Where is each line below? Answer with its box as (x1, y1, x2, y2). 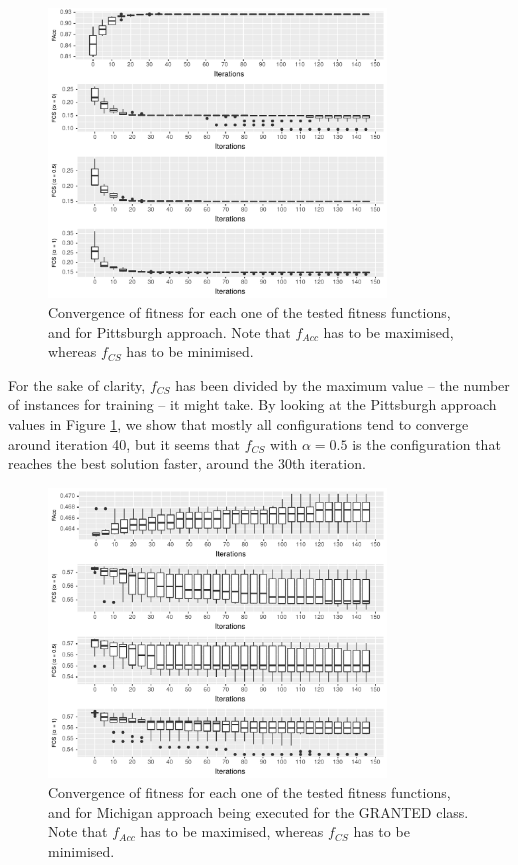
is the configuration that (352, 433, 501, 454)
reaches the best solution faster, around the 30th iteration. (8, 453, 366, 474)
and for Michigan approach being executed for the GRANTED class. (48, 801, 469, 822)
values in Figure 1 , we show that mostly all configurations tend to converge (8, 414, 469, 435)
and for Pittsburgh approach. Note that (48, 321, 291, 342)
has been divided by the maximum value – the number (175, 374, 510, 395)
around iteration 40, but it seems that (8, 433, 241, 454)
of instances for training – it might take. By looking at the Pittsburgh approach (8, 394, 497, 415)
